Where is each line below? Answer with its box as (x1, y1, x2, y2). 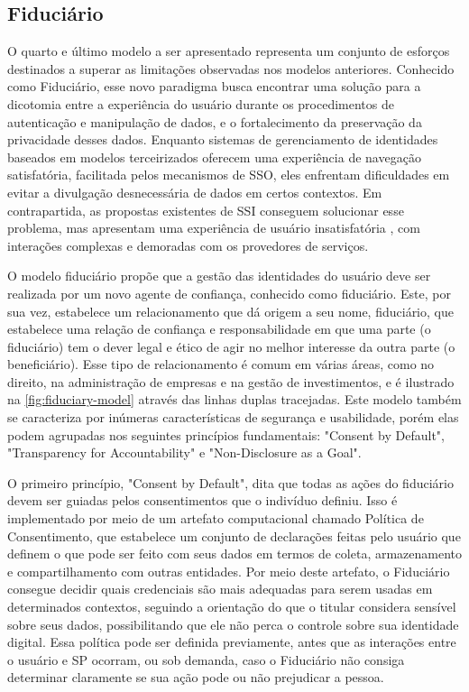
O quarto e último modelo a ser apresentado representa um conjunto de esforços (7, 42, 450, 60)
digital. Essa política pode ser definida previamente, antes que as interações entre (7, 632, 456, 651)
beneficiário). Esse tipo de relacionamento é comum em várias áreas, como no (7, 355, 435, 374)
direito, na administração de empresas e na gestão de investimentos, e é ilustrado (7, 372, 455, 391)
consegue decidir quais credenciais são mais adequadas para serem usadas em (7, 579, 433, 598)
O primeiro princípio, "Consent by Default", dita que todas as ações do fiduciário (7, 473, 454, 492)
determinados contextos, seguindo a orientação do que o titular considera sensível (7, 597, 456, 616)
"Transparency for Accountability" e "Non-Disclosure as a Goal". (7, 443, 362, 462)
